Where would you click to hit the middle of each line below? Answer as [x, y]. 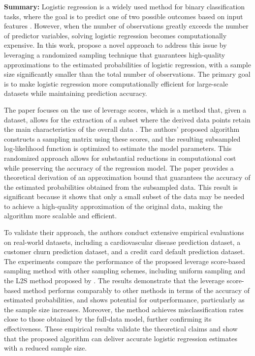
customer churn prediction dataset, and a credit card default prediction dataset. [125, 252]
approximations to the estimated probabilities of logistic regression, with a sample [127, 64]
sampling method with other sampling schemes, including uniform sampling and [125, 271]
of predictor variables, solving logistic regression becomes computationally [115, 35]
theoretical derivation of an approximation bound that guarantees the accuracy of [127, 177]
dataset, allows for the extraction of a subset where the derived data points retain [127, 119]
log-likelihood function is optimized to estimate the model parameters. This [118, 148]
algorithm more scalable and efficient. [61, 216]
